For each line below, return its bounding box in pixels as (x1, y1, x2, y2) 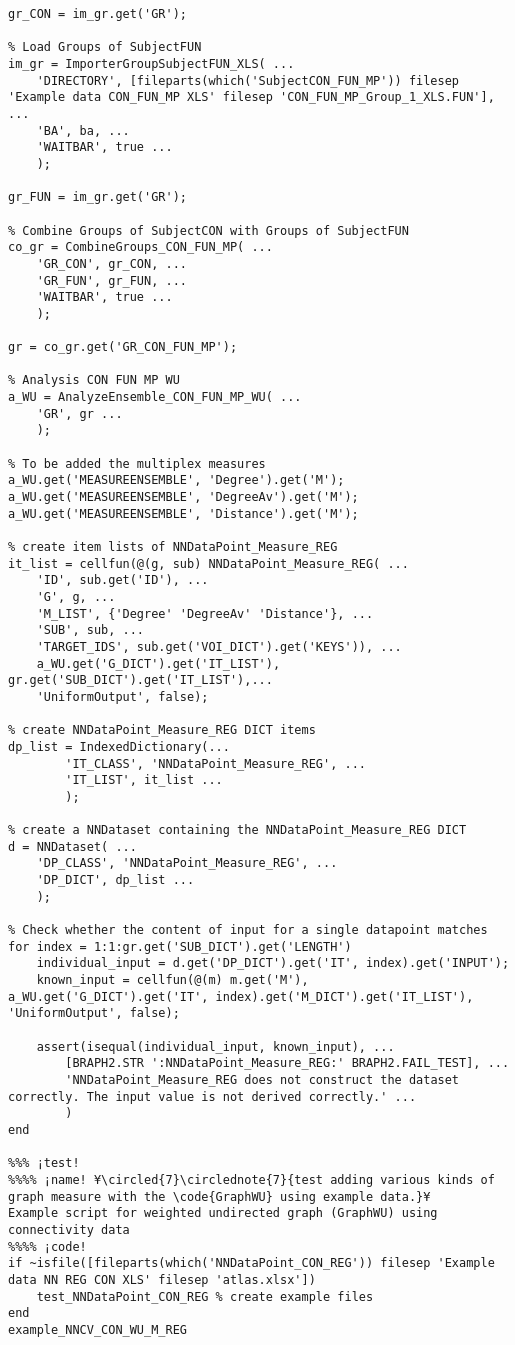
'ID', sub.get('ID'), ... (36, 573, 209, 588)
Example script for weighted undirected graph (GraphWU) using (8, 1206, 438, 1221)
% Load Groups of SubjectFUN (8, 40, 202, 55)
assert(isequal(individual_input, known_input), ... (36, 1039, 395, 1054)
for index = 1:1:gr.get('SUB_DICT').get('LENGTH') (8, 939, 352, 954)
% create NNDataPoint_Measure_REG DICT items (8, 723, 316, 738)
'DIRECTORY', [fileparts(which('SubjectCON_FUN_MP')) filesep (36, 73, 460, 88)
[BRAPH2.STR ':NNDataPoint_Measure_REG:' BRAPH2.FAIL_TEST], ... (65, 1056, 510, 1071)
